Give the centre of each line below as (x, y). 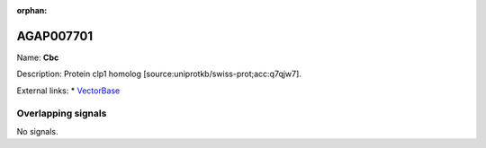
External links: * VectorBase (68, 91)
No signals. (37, 131)
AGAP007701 (55, 36)
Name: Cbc (38, 57)
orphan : (32, 10)
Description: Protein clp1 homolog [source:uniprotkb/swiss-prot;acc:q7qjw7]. (159, 74)
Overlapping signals (62, 114)
